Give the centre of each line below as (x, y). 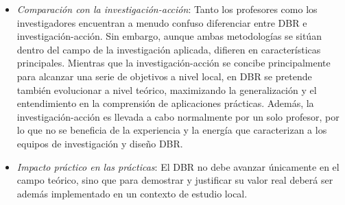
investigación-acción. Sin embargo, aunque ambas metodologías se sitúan (169, 36)
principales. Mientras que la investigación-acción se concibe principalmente (174, 63)
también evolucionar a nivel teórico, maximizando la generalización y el (167, 89)
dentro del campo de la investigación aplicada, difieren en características (169, 49)
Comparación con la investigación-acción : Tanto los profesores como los (167, 9)
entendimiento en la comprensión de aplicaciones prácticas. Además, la (165, 103)
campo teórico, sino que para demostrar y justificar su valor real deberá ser (175, 180)
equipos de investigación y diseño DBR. (100, 143)
